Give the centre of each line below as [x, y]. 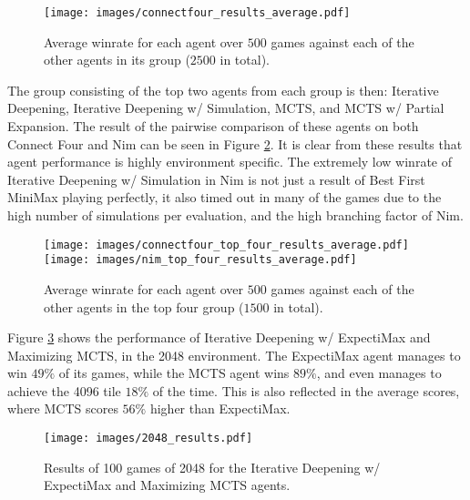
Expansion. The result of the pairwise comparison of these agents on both [213, 126]
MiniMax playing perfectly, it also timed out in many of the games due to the [225, 197]
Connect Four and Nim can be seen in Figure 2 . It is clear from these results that [235, 143]
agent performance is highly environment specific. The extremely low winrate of [230, 162]
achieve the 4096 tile [64, 390]
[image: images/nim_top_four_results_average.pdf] [200, 260]
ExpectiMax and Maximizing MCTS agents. [167, 485]
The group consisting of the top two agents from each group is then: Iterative [223, 90]
